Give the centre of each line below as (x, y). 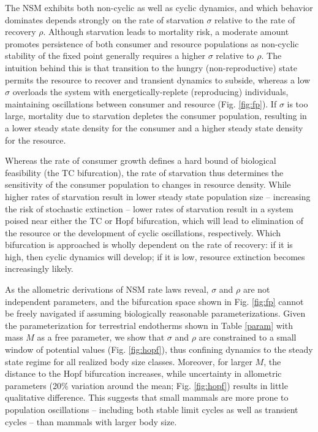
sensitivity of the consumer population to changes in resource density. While (148, 184)
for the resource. (36, 140)
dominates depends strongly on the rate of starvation (104, 19)
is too (297, 103)
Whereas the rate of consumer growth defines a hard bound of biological (141, 160)
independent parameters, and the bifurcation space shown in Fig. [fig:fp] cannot (154, 301)
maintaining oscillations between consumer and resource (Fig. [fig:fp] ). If (141, 103)
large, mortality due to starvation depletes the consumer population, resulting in (156, 116)
